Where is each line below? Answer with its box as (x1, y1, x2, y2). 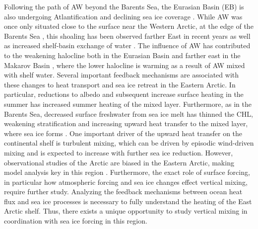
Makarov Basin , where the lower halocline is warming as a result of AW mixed (4, 60, 245, 70)
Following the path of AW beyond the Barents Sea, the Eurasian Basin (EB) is (4, 1, 244, 11)
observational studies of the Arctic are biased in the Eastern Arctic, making (4, 157, 234, 167)
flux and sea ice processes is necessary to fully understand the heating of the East (4, 196, 252, 206)
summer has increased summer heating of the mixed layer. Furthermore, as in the (4, 98, 252, 109)
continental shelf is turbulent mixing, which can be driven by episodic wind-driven (4, 138, 254, 148)
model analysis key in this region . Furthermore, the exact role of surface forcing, (4, 167, 250, 177)
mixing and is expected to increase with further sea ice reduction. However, (4, 147, 233, 157)
